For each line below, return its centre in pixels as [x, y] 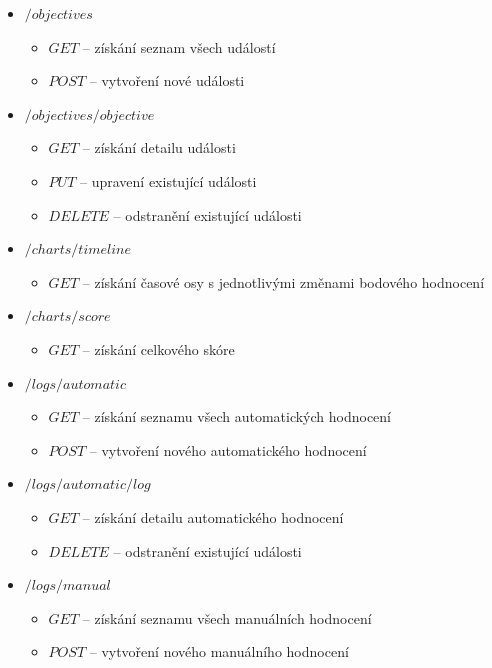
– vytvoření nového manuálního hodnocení [219, 651]
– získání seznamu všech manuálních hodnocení [227, 617]
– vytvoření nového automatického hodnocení [228, 449]
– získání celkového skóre [158, 348]
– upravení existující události [168, 180]
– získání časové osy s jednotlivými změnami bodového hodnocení [283, 281]
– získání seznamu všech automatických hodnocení [237, 416]
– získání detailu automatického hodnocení [213, 516]
